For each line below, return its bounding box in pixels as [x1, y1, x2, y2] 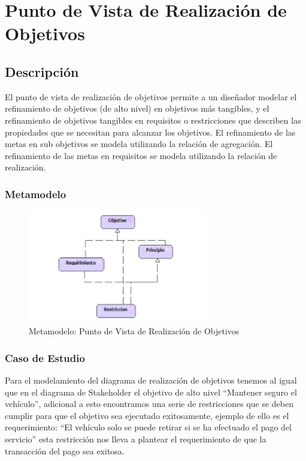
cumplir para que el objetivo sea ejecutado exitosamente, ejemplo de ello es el [5, 409, 289, 421]
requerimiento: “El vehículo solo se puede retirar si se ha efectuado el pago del [5, 421, 292, 433]
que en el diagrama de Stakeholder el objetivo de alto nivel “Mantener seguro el [5, 385, 297, 398]
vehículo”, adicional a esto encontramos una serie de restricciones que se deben [5, 397, 294, 410]
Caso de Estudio [5, 350, 85, 365]
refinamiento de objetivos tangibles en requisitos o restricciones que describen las [5, 113, 301, 126]
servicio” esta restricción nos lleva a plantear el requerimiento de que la [5, 432, 266, 445]
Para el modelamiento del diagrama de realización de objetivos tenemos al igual [5, 374, 297, 386]
